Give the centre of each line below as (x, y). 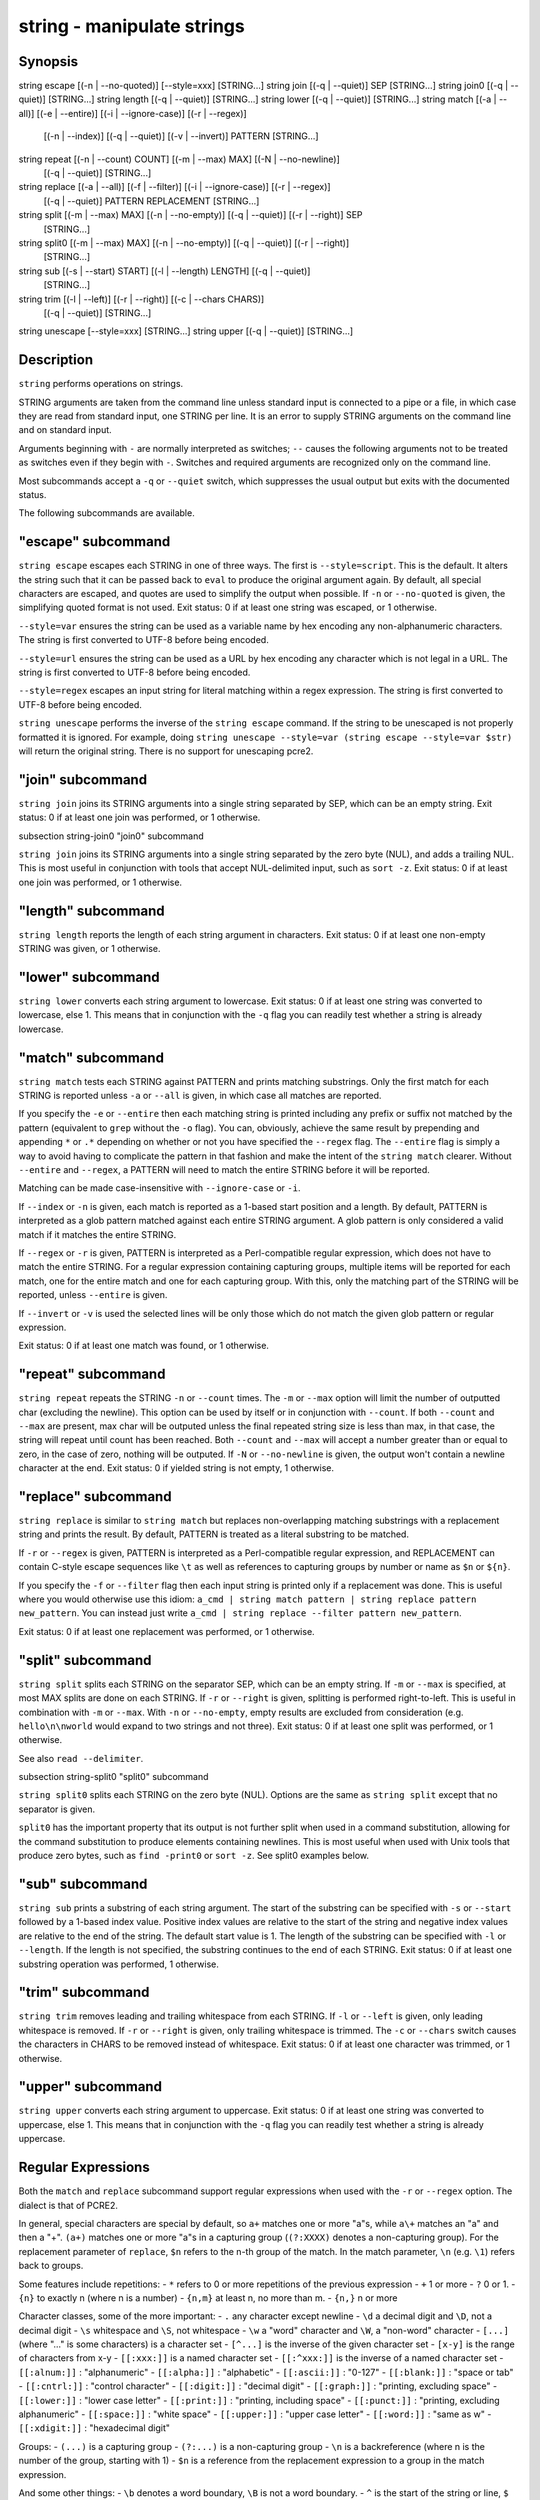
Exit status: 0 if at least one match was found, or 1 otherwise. (144, 1346)
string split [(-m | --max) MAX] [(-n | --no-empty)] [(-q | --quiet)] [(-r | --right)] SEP (190, 215)
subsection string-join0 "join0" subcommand (111, 836)
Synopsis (48, 61)
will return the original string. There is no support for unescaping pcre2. (166, 751)
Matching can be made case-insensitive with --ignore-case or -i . (159, 1188)
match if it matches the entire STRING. (97, 1234)
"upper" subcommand (90, 2086)
